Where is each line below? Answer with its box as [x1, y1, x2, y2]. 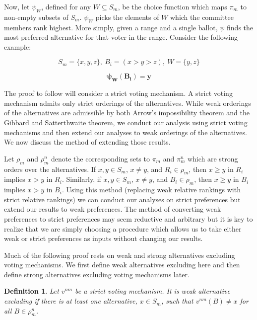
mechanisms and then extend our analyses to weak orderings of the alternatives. [4, 127, 247, 137]
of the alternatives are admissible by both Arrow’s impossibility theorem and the [4, 107, 250, 118]
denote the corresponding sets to [51, 153, 150, 163]
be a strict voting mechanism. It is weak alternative [75, 286, 230, 296]
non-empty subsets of [4, 11, 68, 22]
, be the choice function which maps [118, 1, 227, 11]
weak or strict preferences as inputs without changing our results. [4, 233, 203, 243]
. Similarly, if [62, 174, 101, 184]
